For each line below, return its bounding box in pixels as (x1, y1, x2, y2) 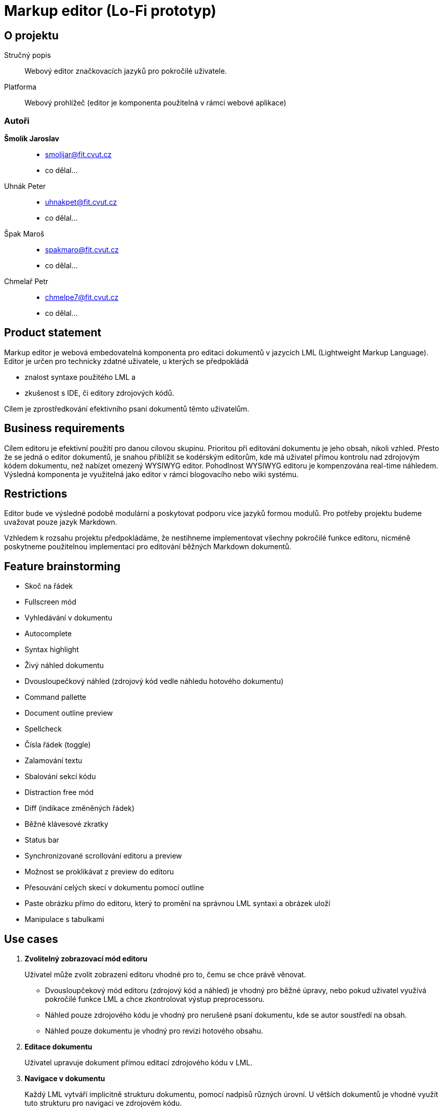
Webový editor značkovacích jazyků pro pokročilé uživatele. (25, 67, 227, 76)
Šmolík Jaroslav (4, 134, 59, 143)
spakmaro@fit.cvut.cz (45, 245, 119, 254)
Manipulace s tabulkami (25, 915, 104, 924)
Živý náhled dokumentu (25, 661, 104, 670)
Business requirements (4, 422, 125, 435)
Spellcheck (25, 724, 62, 734)
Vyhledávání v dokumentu (25, 613, 113, 623)
